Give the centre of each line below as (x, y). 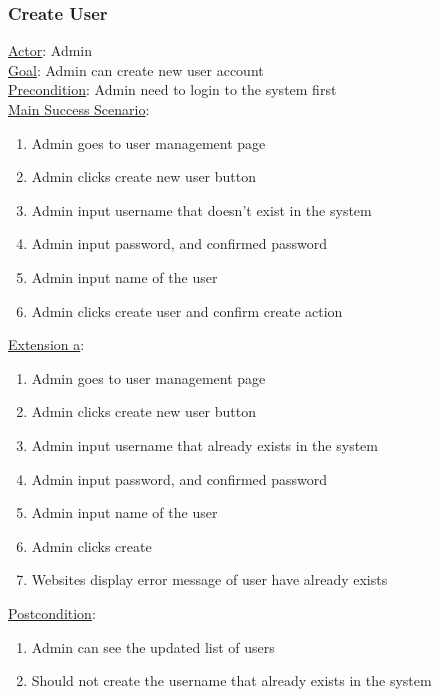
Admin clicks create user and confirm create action (187, 310)
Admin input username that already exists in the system (204, 444)
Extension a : (46, 344)
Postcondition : (52, 612)
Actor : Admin (50, 50)
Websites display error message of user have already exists (209, 579)
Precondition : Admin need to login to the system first (172, 89)
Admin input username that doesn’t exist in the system (201, 209)
